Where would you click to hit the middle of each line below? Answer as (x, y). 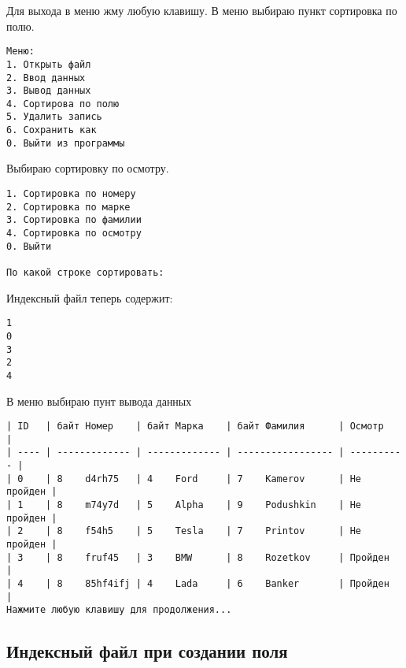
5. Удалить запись (54, 117)
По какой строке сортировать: (85, 272)
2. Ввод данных (46, 78)
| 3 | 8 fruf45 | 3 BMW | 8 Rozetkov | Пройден (198, 557)
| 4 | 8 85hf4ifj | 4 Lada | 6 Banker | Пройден (198, 583)
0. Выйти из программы (66, 143)
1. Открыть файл (49, 64)
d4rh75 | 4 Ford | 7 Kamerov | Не (223, 479)
